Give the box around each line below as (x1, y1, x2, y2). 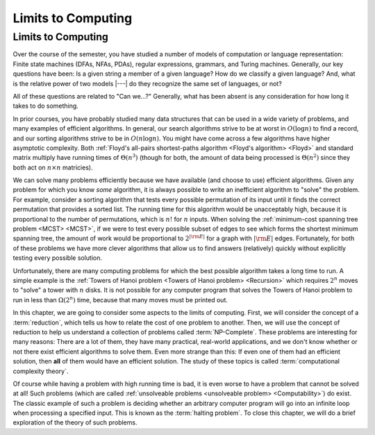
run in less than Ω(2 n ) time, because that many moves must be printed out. (12, 295, 228, 304)
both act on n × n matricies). (12, 163, 93, 172)
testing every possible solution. (12, 254, 103, 262)
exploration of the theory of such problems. (12, 418, 137, 427)
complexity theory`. (12, 367, 69, 375)
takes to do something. (12, 101, 79, 110)
